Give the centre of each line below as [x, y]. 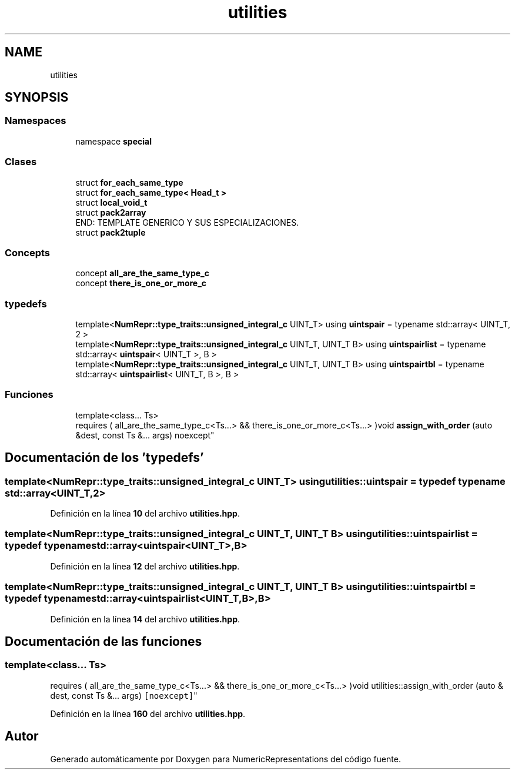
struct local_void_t [111, 202]
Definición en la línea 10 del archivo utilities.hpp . [145, 514]
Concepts [28, 252]
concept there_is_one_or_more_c [141, 283]
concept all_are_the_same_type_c [143, 273]
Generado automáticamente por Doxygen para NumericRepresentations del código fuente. [225, 759]
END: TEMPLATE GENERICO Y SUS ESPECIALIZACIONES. [187, 222]
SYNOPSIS [37, 98]
